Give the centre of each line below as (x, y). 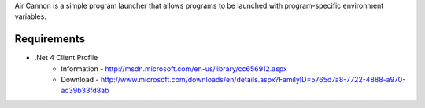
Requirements (50, 39)
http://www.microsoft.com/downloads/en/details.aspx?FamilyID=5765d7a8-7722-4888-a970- (253, 80)
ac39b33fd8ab (85, 91)
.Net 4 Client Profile (66, 58)
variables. (30, 16)
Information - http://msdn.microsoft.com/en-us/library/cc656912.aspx (174, 68)
